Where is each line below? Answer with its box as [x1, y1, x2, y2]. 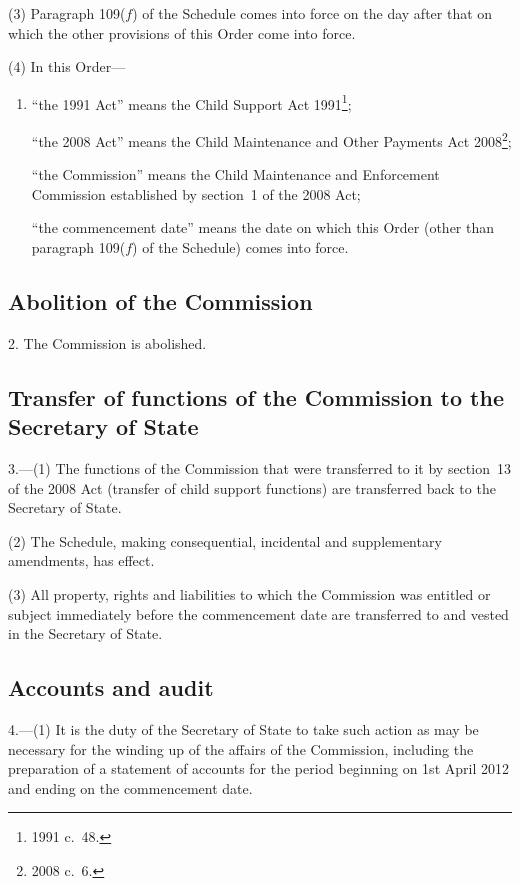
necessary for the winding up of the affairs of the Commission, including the [8, 738, 474, 759]
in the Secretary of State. [8, 623, 163, 644]
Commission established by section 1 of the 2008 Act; [31, 183, 361, 204]
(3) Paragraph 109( [8, 3, 126, 23]
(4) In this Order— [8, 56, 126, 77]
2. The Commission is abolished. [8, 332, 207, 353]
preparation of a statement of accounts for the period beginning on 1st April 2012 [8, 758, 509, 779]
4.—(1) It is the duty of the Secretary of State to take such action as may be [8, 719, 479, 739]
